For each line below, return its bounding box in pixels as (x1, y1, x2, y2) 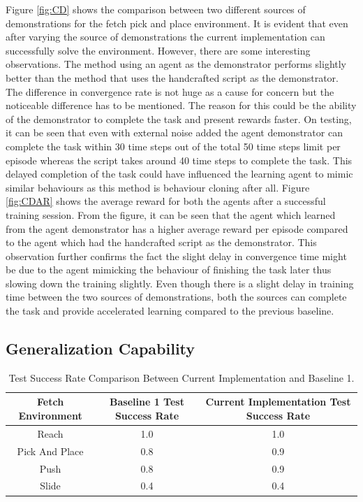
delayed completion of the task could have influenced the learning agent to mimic (6, 166, 353, 181)
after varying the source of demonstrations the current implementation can (6, 29, 325, 44)
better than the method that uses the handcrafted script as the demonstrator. (6, 70, 339, 85)
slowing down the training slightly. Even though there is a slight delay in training (6, 275, 354, 290)
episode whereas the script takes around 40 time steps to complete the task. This (6, 152, 353, 167)
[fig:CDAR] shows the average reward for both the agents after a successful (6, 194, 326, 208)
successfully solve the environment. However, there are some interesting (6, 43, 311, 57)
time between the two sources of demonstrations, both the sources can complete (6, 289, 347, 304)
